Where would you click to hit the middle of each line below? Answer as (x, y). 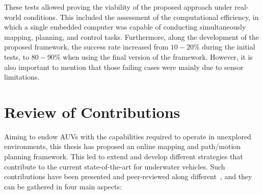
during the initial (229, 47)
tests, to (17, 56)
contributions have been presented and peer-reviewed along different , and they (128, 176)
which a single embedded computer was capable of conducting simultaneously (125, 27)
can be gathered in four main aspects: (63, 186)
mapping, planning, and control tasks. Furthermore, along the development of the (131, 36)
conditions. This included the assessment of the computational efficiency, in (141, 17)
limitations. (22, 77)
